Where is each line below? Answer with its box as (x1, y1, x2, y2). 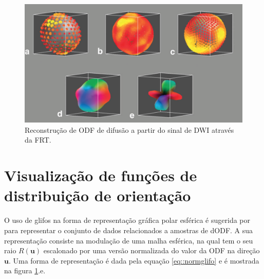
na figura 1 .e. (4, 265, 46, 276)
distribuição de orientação (4, 185, 191, 206)
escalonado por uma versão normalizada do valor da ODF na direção (43, 245, 260, 256)
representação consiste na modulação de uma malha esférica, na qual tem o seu (4, 235, 253, 246)
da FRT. (25, 134, 51, 145)
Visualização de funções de (4, 165, 197, 186)
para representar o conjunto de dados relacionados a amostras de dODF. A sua (4, 224, 253, 235)
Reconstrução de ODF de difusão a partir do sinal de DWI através (25, 124, 234, 135)
